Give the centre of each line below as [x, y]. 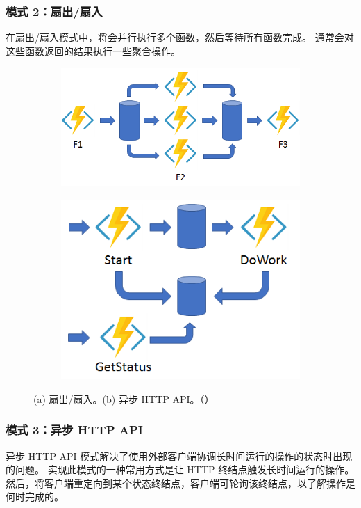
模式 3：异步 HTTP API [74, 430]
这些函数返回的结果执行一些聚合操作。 [93, 50]
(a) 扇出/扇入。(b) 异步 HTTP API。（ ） [124, 398]
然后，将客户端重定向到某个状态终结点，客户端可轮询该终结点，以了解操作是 [180, 483]
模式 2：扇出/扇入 [54, 11]
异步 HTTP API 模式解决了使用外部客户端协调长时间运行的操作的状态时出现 [179, 455]
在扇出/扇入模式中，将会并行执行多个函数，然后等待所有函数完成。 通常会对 [180, 37]
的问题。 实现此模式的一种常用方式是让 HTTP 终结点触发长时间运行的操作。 [180, 469]
